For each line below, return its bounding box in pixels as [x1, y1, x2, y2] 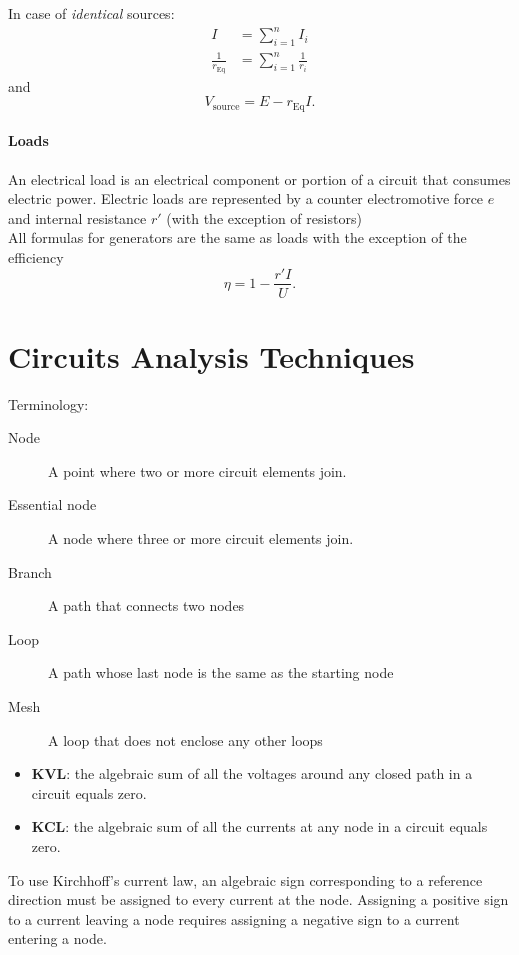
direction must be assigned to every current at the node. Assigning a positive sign [8, 889, 509, 910]
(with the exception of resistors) [166, 207, 362, 228]
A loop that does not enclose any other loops [48, 729, 323, 750]
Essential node [8, 494, 97, 515]
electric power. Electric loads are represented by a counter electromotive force [8, 188, 484, 209]
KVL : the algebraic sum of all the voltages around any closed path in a [31, 763, 473, 784]
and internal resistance [8, 207, 147, 228]
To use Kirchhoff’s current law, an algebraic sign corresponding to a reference [8, 869, 483, 890]
